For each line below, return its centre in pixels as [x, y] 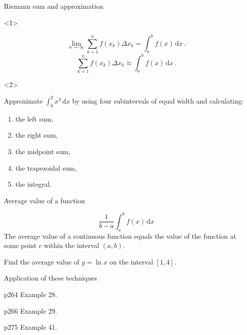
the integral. [34, 184]
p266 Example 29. [31, 310]
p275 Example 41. [31, 327]
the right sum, [36, 135]
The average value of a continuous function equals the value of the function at [120, 236]
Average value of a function [44, 200]
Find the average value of [42, 261]
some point [20, 245]
